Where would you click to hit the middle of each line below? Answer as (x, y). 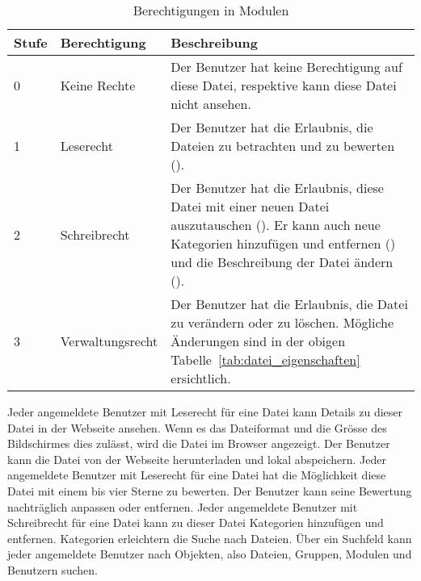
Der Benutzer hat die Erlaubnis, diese (277, 188)
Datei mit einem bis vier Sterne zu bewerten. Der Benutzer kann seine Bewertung (210, 490)
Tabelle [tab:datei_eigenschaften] (265, 359)
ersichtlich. (201, 378)
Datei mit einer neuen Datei (250, 206)
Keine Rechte (98, 85)
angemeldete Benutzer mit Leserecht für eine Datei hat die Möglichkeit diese (197, 475)
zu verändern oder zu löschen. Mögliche (282, 322)
